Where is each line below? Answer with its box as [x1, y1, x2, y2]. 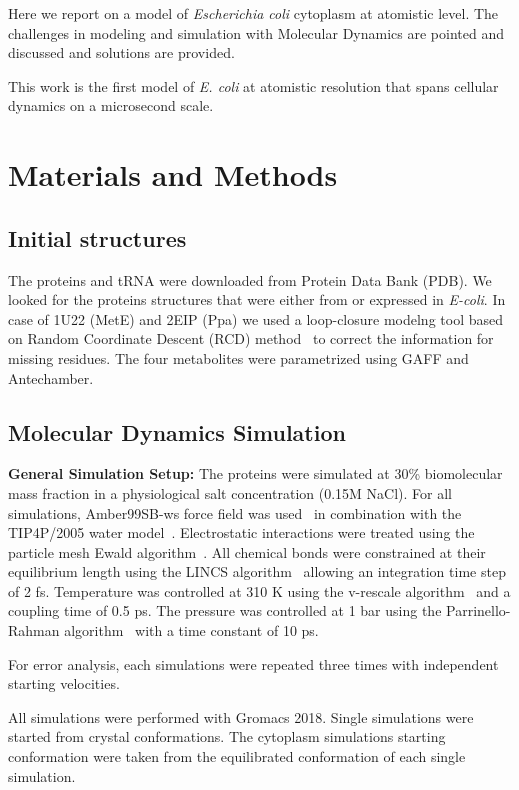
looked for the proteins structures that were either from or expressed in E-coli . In [8, 289, 506, 310]
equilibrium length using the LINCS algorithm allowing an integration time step [8, 561, 506, 582]
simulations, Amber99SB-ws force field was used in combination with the [8, 502, 462, 523]
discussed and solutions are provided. [8, 42, 235, 63]
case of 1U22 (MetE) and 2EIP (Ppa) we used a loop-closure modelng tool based [8, 308, 503, 329]
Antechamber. [8, 367, 94, 388]
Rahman [8, 620, 60, 641]
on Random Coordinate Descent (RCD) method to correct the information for [8, 328, 494, 349]
